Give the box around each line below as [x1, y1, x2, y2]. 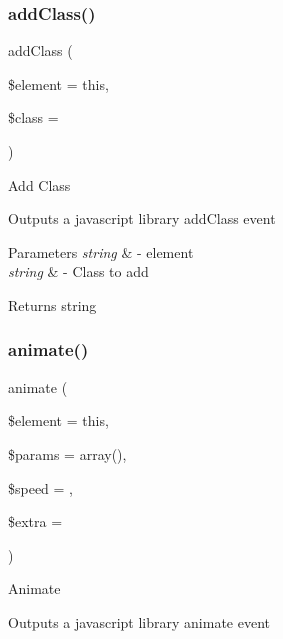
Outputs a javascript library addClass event [8, 208, 276, 229]
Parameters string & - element [8, 241, 194, 262]
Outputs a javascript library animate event [8, 611, 271, 632]
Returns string [8, 294, 97, 315]
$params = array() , [8, 443, 127, 464]
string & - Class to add [8, 261, 149, 282]
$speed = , [8, 477, 74, 498]
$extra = [8, 511, 63, 532]
